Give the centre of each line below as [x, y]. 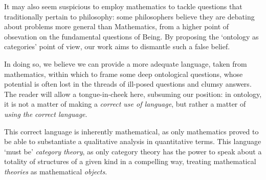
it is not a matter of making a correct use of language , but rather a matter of [125, 104]
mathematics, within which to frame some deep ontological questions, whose [124, 74]
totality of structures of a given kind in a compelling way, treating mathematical [130, 161]
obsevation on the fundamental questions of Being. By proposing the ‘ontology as [131, 36]
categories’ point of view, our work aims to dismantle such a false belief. [117, 46]
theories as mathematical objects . [56, 171]
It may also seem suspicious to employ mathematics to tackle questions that [123, 6]
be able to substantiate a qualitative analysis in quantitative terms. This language [133, 141]
